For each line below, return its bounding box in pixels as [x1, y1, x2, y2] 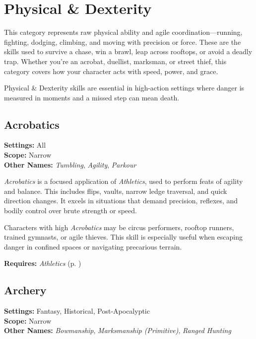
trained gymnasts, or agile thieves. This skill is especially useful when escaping [4, 232, 243, 242]
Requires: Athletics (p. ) [4, 258, 81, 268]
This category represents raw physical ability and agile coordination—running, [4, 27, 243, 37]
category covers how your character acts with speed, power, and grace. [4, 66, 218, 76]
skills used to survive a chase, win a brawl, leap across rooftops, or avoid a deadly [4, 46, 253, 57]
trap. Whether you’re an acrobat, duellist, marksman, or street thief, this [4, 56, 227, 66]
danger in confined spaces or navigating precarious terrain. [4, 241, 182, 252]
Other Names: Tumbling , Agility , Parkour [4, 159, 136, 169]
